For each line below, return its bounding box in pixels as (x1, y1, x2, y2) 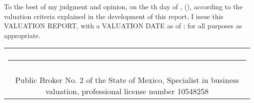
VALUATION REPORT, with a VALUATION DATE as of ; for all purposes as (4, 21, 242, 31)
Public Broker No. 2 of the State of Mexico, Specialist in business (15, 74, 239, 86)
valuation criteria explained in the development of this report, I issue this (4, 11, 224, 21)
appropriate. (4, 30, 41, 40)
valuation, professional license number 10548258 (45, 85, 209, 97)
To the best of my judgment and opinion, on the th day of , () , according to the (4, 1, 243, 11)
